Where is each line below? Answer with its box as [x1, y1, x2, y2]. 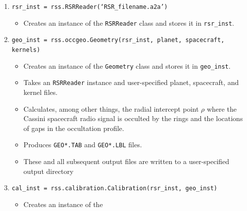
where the [206, 103, 237, 114]
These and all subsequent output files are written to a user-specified [23, 156, 230, 166]
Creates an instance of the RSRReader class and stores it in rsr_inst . [23, 17, 234, 28]
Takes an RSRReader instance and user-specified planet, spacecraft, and [23, 77, 239, 87]
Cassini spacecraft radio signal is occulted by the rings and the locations [23, 113, 243, 124]
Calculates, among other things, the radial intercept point [23, 103, 199, 114]
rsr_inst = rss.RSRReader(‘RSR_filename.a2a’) [11, 3, 168, 10]
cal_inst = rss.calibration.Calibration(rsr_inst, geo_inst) [11, 185, 218, 192]
